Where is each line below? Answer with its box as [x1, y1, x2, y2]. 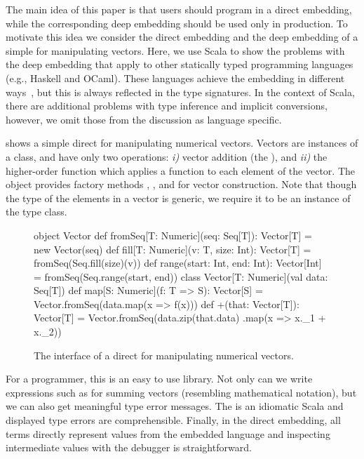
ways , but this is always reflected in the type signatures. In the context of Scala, [6, 84, 355, 99]
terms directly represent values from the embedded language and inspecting [6, 426, 330, 441]
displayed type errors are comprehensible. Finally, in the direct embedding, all [6, 413, 341, 427]
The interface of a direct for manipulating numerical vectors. [34, 347, 294, 362]
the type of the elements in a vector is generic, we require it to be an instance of [6, 190, 351, 205]
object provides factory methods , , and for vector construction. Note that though [6, 177, 357, 192]
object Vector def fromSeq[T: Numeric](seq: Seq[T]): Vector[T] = [34, 227, 312, 242]
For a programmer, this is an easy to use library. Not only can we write [6, 371, 313, 386]
